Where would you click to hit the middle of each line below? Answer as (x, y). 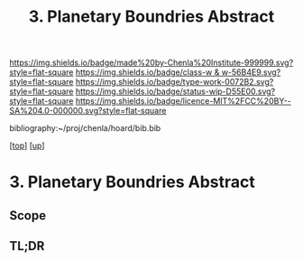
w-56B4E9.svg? (251, 72)
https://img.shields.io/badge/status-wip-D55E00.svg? (175, 91)
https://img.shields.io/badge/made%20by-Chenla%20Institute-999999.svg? (151, 63)
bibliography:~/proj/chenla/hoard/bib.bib (85, 128)
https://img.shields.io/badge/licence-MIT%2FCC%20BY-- (183, 101)
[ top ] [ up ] (27, 145)
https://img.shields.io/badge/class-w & (147, 72)
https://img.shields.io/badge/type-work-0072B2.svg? (174, 82)
